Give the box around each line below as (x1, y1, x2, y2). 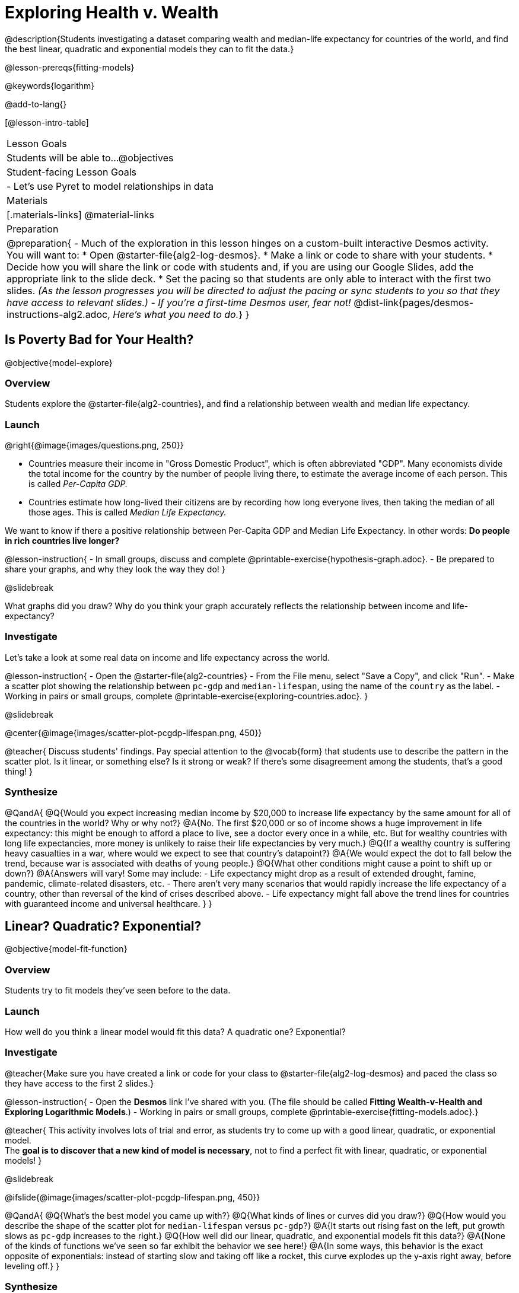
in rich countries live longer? (5, 536, 120, 546)
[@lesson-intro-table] (5, 117, 89, 128)
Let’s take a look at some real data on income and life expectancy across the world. (5, 652, 330, 663)
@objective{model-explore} (5, 357, 113, 368)
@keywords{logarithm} (5, 80, 95, 91)
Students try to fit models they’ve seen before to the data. (5, 985, 231, 996)
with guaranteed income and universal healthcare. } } (5, 898, 212, 909)
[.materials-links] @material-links (7, 208, 154, 221)
